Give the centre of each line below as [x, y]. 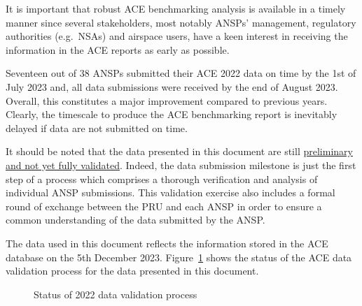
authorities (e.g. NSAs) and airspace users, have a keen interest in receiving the [177, 36]
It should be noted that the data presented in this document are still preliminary [179, 151]
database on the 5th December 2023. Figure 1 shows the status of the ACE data [179, 257]
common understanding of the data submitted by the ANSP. [135, 220]
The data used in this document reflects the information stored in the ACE [167, 243]
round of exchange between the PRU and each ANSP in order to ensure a [164, 206]
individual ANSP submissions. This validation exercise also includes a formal [170, 192]
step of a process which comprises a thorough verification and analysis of [162, 178]
